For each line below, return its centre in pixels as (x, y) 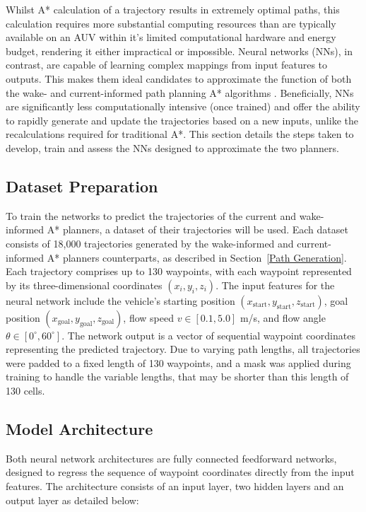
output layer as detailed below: (72, 500)
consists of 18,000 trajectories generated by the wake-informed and (150, 243)
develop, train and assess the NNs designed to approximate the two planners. (172, 147)
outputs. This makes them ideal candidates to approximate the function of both (179, 78)
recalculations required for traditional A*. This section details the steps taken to (180, 134)
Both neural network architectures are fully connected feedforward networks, (171, 458)
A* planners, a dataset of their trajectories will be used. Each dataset (197, 229)
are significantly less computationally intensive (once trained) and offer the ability (183, 106)
